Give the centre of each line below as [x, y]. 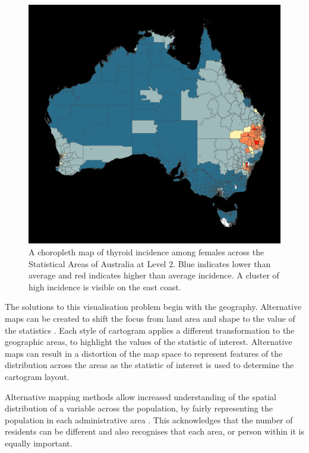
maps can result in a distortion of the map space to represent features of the [144, 353]
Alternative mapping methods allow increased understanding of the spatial [141, 396]
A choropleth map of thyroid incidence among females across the [146, 252]
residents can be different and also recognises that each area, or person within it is [154, 431]
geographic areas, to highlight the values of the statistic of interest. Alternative [149, 342]
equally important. [39, 443]
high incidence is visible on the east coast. [105, 286]
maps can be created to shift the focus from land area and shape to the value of [150, 319]
